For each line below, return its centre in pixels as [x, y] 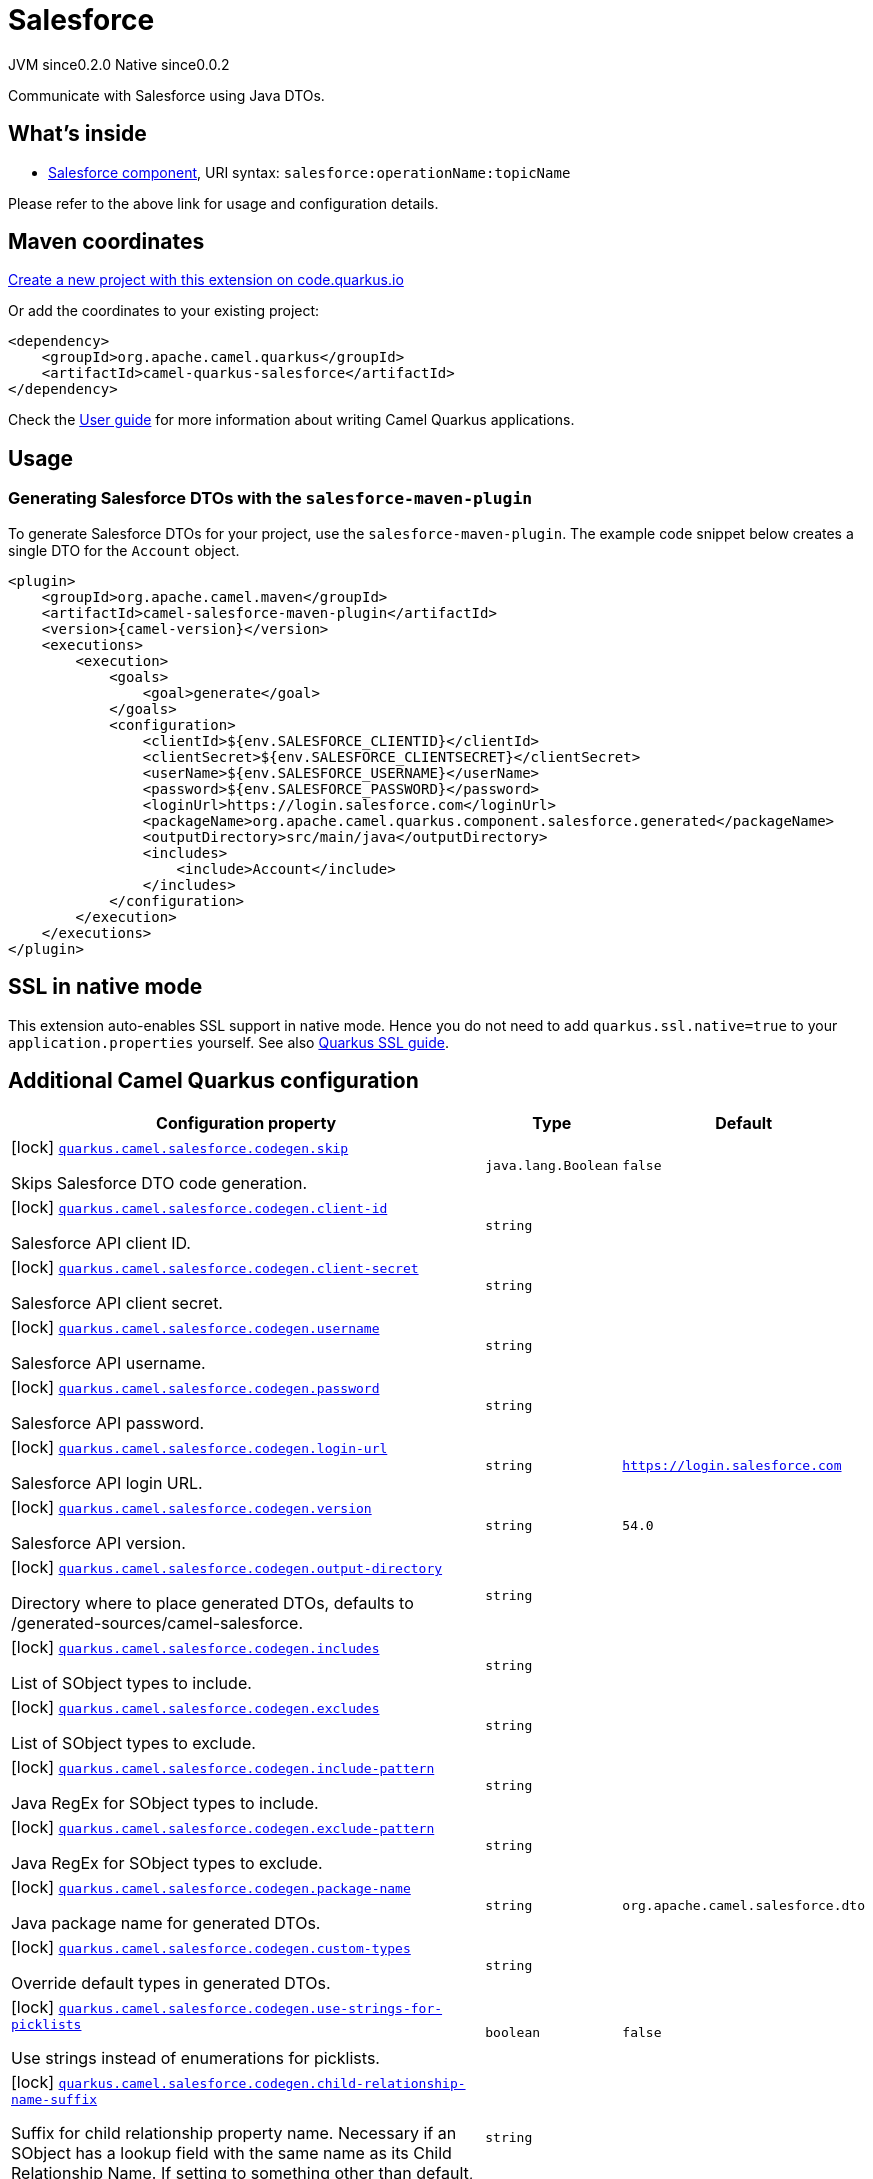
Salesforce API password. [108, 1423]
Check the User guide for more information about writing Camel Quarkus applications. [291, 420]
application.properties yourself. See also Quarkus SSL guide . [228, 1042]
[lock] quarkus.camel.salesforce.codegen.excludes [195, 1707]
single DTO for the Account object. [124, 550]
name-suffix [54, 2100]
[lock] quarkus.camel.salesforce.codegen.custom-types [211, 1947]
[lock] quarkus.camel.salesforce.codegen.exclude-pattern [223, 1827]
